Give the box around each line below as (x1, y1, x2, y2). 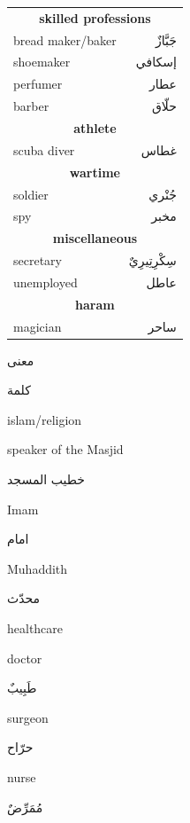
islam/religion (7, 410, 82, 428)
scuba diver (13, 140, 75, 159)
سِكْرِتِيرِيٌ (128, 251, 177, 270)
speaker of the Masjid (7, 440, 124, 459)
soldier (13, 184, 49, 203)
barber (13, 97, 49, 115)
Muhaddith (7, 559, 68, 577)
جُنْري (148, 184, 177, 203)
